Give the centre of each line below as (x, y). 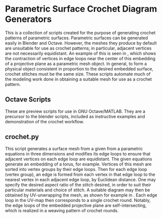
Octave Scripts (28, 100)
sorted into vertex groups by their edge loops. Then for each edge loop (76, 169)
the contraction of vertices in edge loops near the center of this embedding (80, 58)
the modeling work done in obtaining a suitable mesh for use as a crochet (78, 79)
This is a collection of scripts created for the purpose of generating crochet (80, 33)
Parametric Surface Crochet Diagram (81, 9)
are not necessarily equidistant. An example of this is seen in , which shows (81, 53)
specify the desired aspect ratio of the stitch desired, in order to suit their (78, 184)
